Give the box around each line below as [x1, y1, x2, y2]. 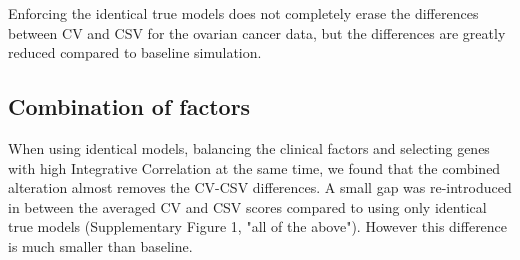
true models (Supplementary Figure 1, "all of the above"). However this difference [8, 216, 508, 237]
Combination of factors [8, 91, 251, 122]
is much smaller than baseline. [8, 235, 193, 256]
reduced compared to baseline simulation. [8, 42, 262, 63]
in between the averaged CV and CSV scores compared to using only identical [8, 196, 487, 217]
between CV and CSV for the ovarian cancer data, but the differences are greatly [8, 22, 506, 43]
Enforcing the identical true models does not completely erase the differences [8, 3, 479, 23]
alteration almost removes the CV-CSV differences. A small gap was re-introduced [8, 177, 512, 198]
